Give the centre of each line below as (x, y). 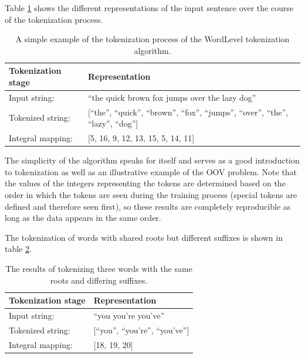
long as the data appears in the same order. (83, 218)
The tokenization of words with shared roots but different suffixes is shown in (144, 237)
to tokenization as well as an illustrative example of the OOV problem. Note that (151, 171)
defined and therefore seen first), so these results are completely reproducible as (148, 206)
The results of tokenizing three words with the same (99, 268)
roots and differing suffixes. (99, 280)
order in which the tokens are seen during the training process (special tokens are (151, 194)
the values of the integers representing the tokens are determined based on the (145, 183)
